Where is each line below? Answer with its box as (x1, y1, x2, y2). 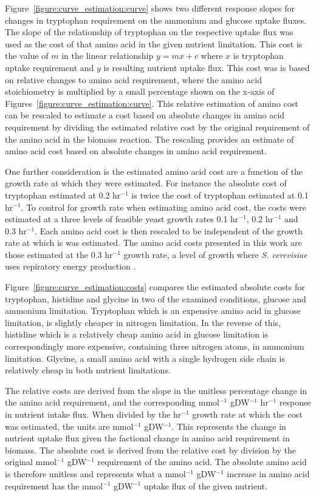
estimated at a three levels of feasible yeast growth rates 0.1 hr (5, 212, 239, 225)
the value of (5, 49, 49, 62)
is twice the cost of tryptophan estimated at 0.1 (131, 188, 309, 201)
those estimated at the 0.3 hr (5, 248, 113, 260)
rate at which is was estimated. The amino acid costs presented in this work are (5, 236, 302, 249)
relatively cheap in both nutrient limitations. (5, 364, 171, 376)
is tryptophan (233, 49, 284, 62)
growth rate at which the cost (192, 408, 303, 420)
